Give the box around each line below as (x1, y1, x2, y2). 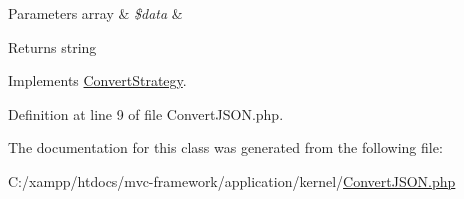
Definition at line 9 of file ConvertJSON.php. (8, 103, 284, 124)
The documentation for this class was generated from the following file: (8, 137, 443, 158)
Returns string (8, 36, 97, 57)
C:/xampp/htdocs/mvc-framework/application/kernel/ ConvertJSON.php (8, 170, 456, 191)
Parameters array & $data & (8, 3, 183, 23)
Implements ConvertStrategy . (8, 70, 187, 91)
